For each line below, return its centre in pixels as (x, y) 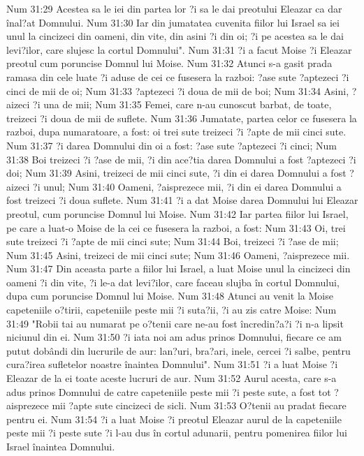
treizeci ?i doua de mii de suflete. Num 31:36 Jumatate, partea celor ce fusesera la (182, 118)
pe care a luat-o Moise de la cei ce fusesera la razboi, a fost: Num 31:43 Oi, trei (176, 227)
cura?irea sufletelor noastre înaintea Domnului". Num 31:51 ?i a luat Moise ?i (172, 364)
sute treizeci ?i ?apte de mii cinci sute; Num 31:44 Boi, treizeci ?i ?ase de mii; (173, 241)
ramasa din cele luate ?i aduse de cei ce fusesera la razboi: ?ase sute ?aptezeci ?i (178, 76)
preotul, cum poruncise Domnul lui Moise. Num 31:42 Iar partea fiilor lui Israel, (177, 213)
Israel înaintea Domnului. (61, 446)
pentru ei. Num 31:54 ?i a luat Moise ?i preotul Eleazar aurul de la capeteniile (174, 419)
